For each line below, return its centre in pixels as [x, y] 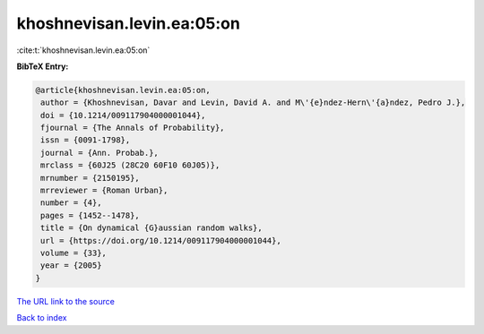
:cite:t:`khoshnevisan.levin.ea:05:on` [83, 50]
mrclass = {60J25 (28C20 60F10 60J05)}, [130, 165]
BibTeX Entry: [43, 66]
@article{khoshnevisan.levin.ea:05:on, [123, 90]
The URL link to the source [66, 301]
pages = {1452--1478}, [91, 215]
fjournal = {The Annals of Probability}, [133, 128]
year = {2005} [71, 265]
